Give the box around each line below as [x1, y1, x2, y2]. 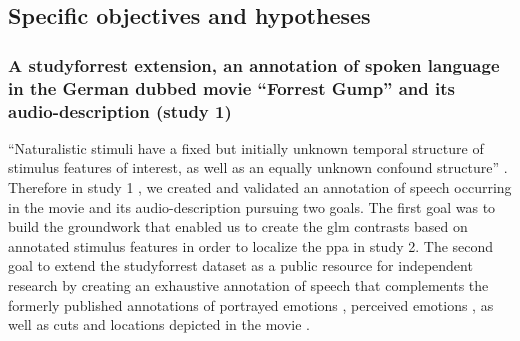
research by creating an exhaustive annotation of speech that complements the [8, 275, 489, 295]
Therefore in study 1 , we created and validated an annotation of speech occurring [8, 177, 512, 198]
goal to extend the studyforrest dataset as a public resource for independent [8, 255, 473, 276]
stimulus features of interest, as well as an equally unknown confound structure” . [8, 157, 508, 178]
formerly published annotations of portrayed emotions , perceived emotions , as [8, 294, 494, 315]
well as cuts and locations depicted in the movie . [8, 314, 310, 335]
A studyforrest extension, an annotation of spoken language [8, 52, 500, 77]
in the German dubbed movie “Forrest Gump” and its [8, 75, 455, 100]
